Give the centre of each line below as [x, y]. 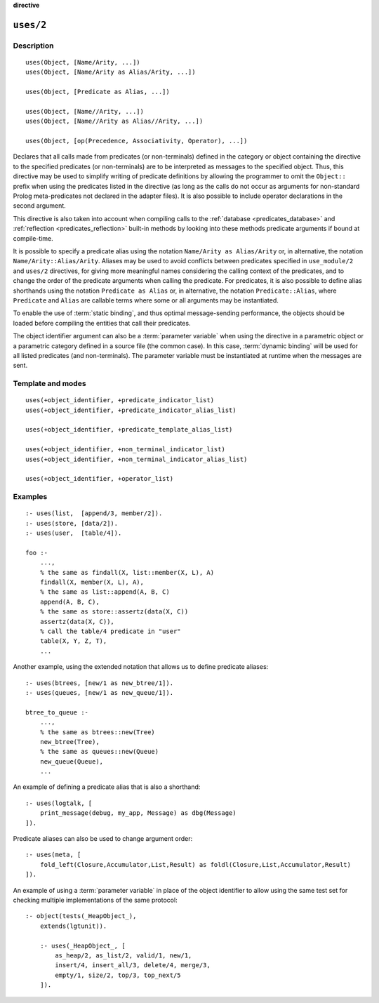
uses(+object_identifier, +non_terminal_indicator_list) [126, 450]
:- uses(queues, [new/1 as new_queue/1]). [100, 692]
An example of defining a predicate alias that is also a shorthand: [107, 787]
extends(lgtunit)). [73, 926]
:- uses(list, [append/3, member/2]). [94, 513]
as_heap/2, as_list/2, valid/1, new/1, [124, 955]
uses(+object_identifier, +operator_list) [100, 479]
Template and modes [50, 384]
